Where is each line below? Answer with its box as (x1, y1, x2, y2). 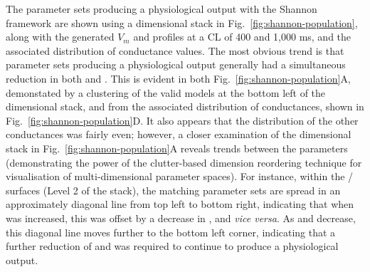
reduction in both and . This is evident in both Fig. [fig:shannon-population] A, (6, 70, 351, 85)
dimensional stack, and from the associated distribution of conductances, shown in (6, 99, 364, 114)
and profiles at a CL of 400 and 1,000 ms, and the (133, 29, 351, 44)
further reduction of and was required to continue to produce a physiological (6, 239, 339, 253)
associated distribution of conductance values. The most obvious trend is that (6, 43, 344, 58)
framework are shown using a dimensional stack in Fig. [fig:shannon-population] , (6, 15, 358, 30)
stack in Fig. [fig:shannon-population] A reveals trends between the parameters (6, 140, 348, 155)
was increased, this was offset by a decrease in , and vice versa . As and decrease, (6, 210, 356, 225)
